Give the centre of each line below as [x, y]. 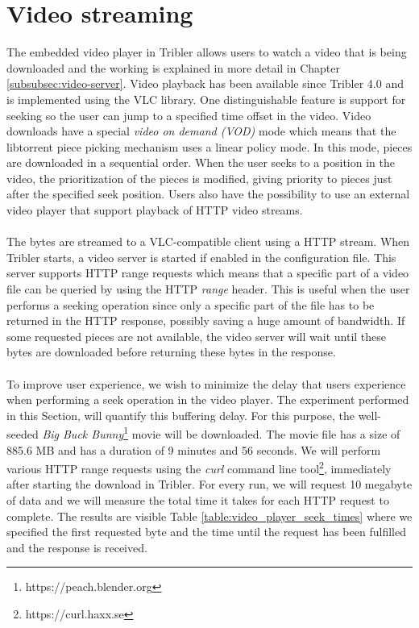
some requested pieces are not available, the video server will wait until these [197, 336]
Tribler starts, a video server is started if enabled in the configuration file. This [201, 257]
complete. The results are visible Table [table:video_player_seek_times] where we [209, 516]
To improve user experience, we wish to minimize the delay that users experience [206, 383]
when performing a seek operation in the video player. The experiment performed [208, 399]
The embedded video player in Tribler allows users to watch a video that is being [207, 52]
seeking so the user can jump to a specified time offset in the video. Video [189, 115]
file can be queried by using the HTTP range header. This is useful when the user [208, 289]
